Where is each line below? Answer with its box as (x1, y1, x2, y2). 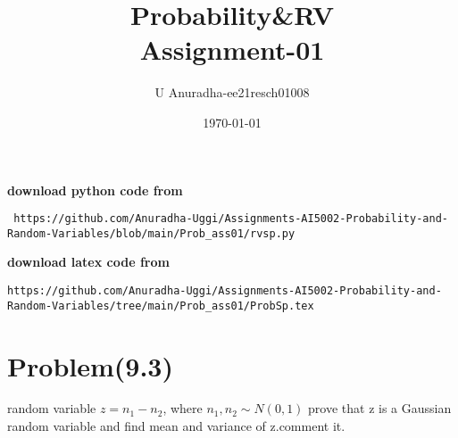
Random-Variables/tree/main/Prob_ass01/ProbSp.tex (7, 299, 314, 312)
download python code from (7, 180, 183, 199)
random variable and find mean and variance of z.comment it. (7, 417, 346, 435)
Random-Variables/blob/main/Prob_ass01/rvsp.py (7, 227, 296, 240)
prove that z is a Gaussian (308, 399, 452, 417)
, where (162, 399, 203, 417)
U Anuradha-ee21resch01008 (154, 83, 310, 102)
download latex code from (7, 252, 170, 271)
